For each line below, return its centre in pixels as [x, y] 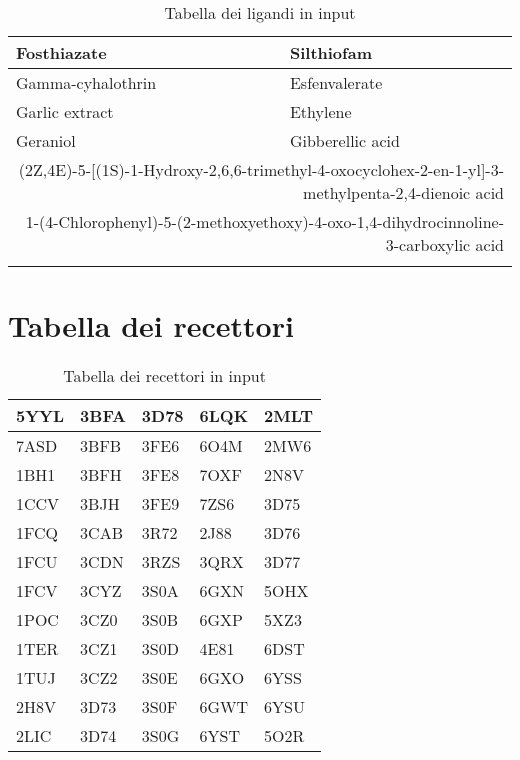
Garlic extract [65, 111]
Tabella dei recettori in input [164, 376]
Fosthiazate [61, 52]
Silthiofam [330, 52]
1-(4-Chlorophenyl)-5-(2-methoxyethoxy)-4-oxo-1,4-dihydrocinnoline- [264, 221]
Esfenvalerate [336, 82]
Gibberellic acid [344, 140]
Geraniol [46, 140]
